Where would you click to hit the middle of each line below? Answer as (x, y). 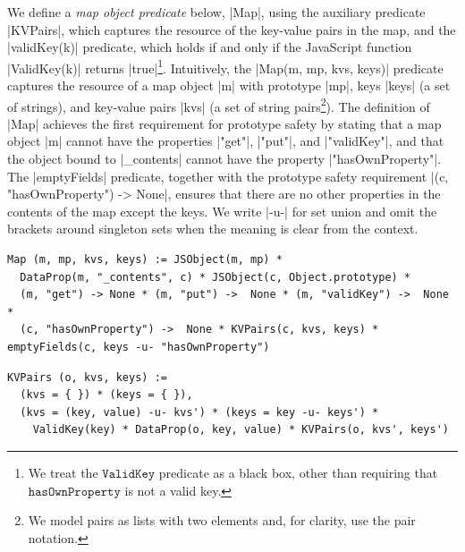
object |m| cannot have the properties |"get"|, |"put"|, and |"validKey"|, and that (226, 141)
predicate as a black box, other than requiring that (298, 472)
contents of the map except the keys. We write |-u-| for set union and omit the (222, 211)
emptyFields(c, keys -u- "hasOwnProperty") (139, 347)
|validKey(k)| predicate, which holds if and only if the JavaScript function (210, 47)
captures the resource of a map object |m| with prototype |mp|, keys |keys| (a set (229, 85)
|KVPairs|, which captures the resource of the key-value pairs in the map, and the (232, 29)
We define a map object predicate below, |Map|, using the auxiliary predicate (216, 12)
